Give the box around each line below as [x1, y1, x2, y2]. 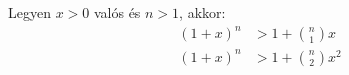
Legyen [8, 2, 51, 22]
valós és [93, 2, 141, 22]
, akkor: [179, 2, 226, 22]
